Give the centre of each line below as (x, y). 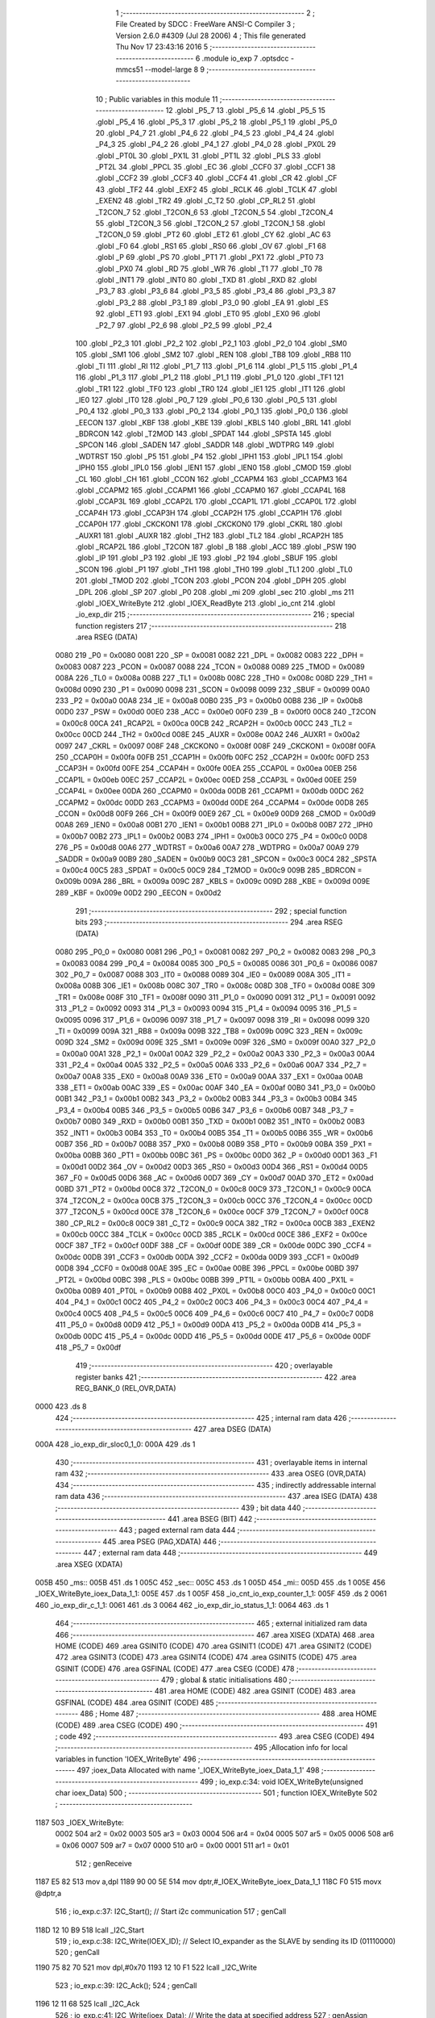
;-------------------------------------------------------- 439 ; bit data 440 (178, 1507)
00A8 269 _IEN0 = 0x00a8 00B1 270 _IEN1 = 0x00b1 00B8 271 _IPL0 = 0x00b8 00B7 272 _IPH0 (214, 825)
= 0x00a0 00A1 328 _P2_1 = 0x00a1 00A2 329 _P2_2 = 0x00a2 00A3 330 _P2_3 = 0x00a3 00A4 (215, 1053)
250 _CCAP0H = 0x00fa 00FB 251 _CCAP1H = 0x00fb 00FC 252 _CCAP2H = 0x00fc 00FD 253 (212, 757)
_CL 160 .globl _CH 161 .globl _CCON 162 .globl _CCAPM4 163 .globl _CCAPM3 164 (211, 479)
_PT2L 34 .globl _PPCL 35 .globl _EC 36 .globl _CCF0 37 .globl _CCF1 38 (215, 167)
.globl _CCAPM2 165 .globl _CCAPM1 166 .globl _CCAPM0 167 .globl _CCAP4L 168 (211, 490)
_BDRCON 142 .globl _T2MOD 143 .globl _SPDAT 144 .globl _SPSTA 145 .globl (203, 434)
